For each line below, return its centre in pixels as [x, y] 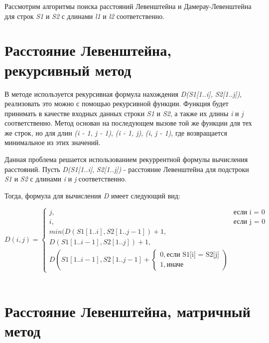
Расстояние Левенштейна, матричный [128, 311]
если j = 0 [249, 222]
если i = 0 [249, 212]
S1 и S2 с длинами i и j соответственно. [66, 179]
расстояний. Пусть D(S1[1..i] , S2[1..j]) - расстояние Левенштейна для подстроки [127, 169]
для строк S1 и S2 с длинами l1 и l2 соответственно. [85, 16]
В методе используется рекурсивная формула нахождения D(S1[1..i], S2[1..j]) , [123, 93]
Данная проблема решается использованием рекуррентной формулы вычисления [126, 159]
